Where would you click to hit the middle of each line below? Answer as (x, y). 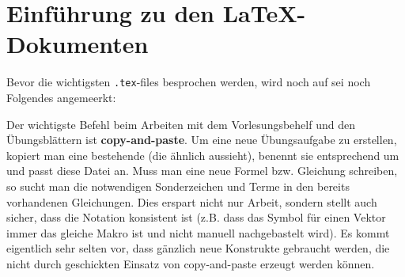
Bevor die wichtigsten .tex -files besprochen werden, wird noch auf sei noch (189, 82)
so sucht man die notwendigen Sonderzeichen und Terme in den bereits (178, 186)
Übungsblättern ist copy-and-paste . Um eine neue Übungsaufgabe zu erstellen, (202, 140)
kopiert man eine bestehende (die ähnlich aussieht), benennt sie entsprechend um (203, 155)
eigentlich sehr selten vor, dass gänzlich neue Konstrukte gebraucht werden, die (198, 248)
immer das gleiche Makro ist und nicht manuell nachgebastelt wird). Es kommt (198, 232)
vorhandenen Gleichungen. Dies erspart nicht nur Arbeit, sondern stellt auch (192, 201)
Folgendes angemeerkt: (61, 97)
